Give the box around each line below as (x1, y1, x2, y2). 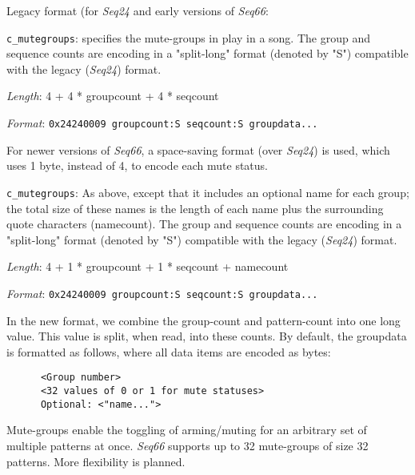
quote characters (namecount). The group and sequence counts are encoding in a (6, 215, 402, 232)
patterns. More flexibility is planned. (6, 453, 186, 469)
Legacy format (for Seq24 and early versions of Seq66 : (6, 2, 269, 18)
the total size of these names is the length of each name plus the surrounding (6, 199, 384, 216)
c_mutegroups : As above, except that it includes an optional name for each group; (6, 183, 409, 200)
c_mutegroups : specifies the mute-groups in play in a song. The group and (6, 29, 370, 46)
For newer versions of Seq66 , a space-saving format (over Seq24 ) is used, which (6, 141, 390, 158)
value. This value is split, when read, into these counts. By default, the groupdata (6, 328, 407, 344)
